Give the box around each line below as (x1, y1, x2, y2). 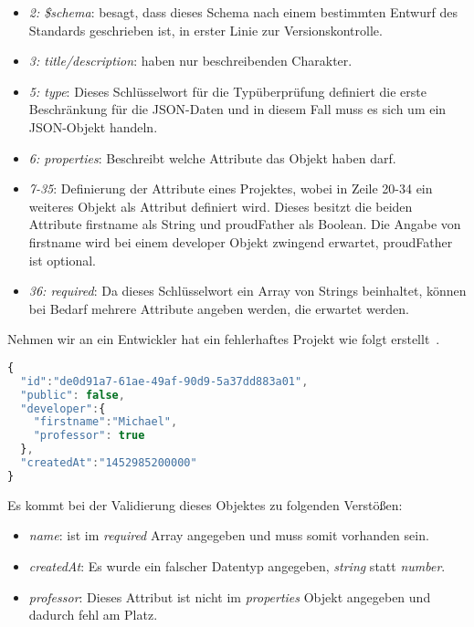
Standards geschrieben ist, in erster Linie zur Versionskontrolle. (28, 20, 383, 39)
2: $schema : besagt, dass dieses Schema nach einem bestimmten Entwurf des (28, 3, 458, 21)
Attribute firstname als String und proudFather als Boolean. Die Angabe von (28, 214, 461, 234)
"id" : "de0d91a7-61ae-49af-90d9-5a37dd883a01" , (20, 374, 309, 388)
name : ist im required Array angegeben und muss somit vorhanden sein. (28, 526, 429, 545)
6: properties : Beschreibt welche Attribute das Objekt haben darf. (28, 148, 396, 167)
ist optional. (28, 250, 97, 269)
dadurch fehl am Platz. (28, 605, 158, 624)
